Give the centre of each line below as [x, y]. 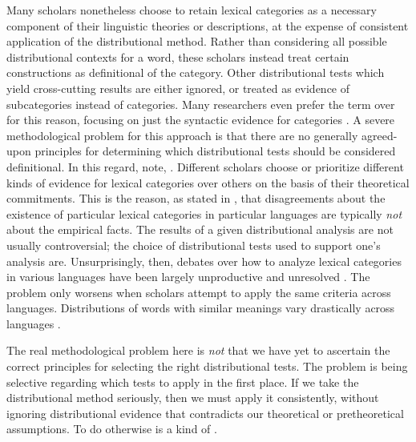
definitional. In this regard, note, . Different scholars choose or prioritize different [205, 166]
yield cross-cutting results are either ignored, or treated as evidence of [178, 88]
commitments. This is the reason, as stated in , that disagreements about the [196, 198]
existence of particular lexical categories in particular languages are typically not [204, 213]
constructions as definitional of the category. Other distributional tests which [196, 72]
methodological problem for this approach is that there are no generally [182, 135]
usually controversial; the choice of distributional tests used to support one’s [194, 245]
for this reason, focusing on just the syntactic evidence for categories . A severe [201, 120]
